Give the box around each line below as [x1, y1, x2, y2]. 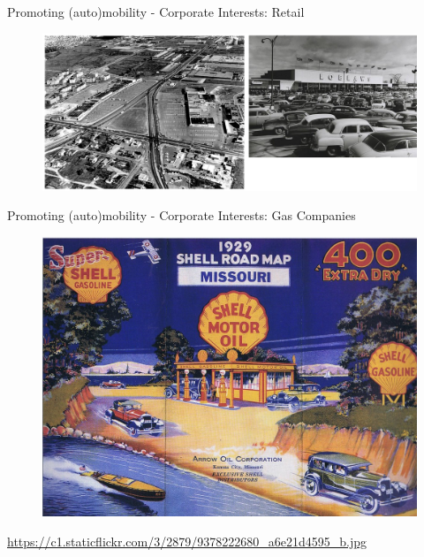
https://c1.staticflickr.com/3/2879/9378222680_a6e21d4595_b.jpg [7, 531, 367, 550]
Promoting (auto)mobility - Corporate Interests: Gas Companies [7, 206, 356, 225]
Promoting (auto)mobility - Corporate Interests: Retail [7, 3, 305, 20]
